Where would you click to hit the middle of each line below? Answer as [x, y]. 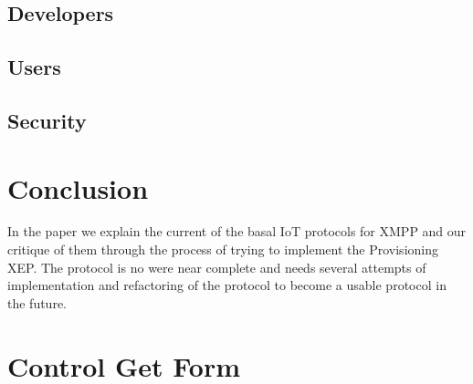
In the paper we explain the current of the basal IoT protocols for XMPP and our [237, 231]
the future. [37, 302]
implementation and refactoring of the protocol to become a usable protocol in [227, 285]
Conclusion [78, 187]
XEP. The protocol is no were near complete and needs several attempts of [217, 267]
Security [47, 120]
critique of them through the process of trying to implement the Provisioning [223, 249]
